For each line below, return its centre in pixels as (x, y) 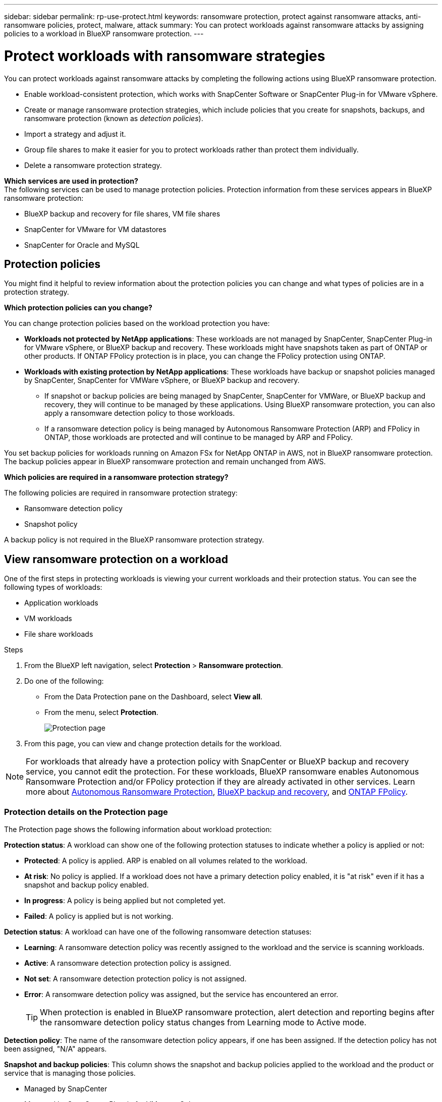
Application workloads (61, 603)
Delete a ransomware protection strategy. (93, 165)
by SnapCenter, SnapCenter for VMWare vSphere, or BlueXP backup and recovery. (162, 380)
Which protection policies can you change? (78, 308)
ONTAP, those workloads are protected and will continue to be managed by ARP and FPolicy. (199, 437)
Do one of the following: (64, 681)
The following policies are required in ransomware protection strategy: (121, 493)
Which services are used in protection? (71, 181)
